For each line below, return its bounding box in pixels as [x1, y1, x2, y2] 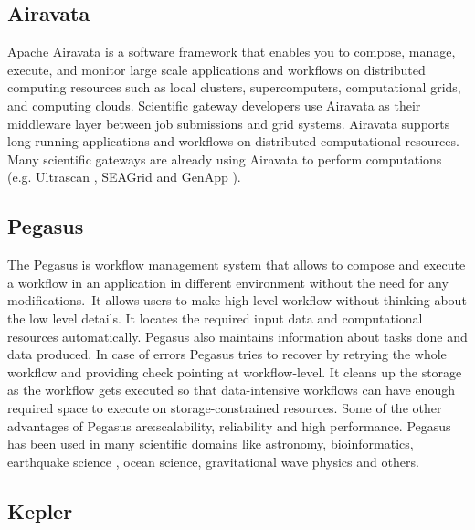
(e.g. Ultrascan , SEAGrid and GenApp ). [7, 167, 241, 186]
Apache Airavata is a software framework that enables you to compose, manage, [7, 42, 456, 61]
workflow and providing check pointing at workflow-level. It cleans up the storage [7, 362, 462, 381]
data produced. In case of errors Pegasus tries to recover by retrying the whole [7, 344, 447, 364]
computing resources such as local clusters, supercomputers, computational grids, [7, 78, 461, 97]
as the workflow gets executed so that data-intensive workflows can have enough [7, 380, 456, 399]
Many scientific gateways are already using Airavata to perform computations [7, 149, 442, 168]
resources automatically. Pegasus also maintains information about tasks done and [7, 326, 468, 345]
